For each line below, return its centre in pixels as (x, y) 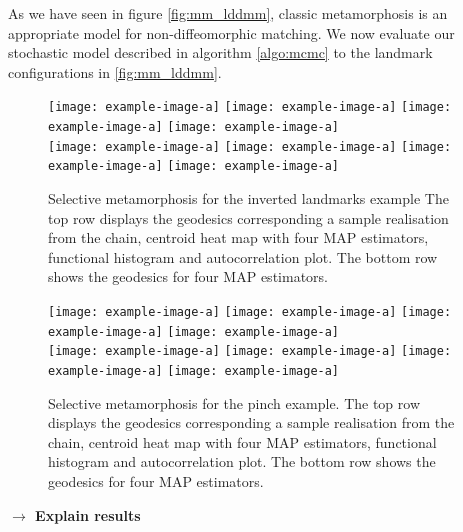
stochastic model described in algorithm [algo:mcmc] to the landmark (220, 52)
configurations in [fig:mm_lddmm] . (115, 71)
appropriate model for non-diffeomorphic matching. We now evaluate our (231, 32)
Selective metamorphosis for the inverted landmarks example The (248, 198)
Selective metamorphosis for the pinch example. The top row (234, 402)
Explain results (88, 514)
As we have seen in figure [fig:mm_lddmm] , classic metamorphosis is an (228, 13)
